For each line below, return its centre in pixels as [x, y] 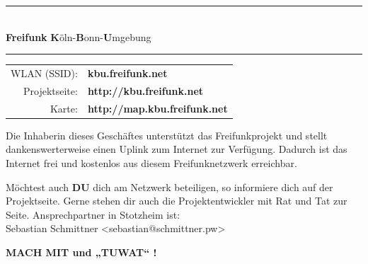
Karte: [64, 108]
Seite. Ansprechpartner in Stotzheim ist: [93, 214]
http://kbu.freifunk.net [145, 90]
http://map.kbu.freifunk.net [157, 108]
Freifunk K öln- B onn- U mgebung [79, 36]
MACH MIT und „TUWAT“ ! [81, 252]
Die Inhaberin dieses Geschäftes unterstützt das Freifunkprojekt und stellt [167, 135]
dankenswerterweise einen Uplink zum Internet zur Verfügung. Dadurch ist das [177, 149]
